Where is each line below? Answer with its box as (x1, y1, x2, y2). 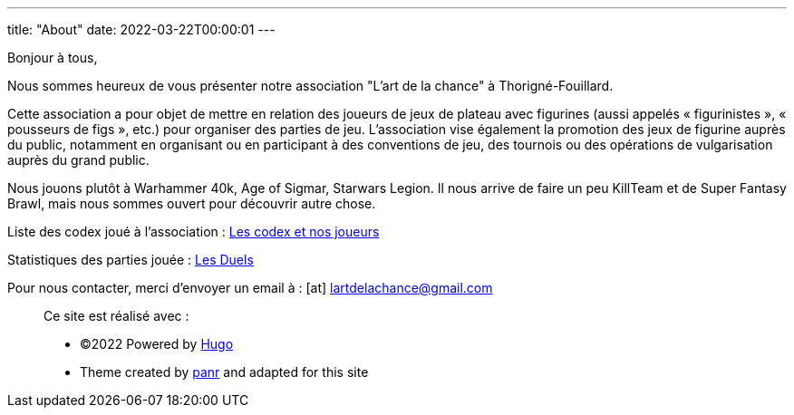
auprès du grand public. (7, 152, 150, 168)
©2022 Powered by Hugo (80, 336, 234, 352)
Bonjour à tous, (7, 50, 98, 65)
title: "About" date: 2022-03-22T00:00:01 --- (7, 22, 276, 37)
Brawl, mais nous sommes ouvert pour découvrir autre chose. (7, 196, 376, 211)
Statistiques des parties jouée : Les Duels (7, 252, 254, 267)
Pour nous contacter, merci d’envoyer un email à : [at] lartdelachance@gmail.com (7, 280, 493, 295)
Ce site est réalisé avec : (44, 308, 189, 323)
